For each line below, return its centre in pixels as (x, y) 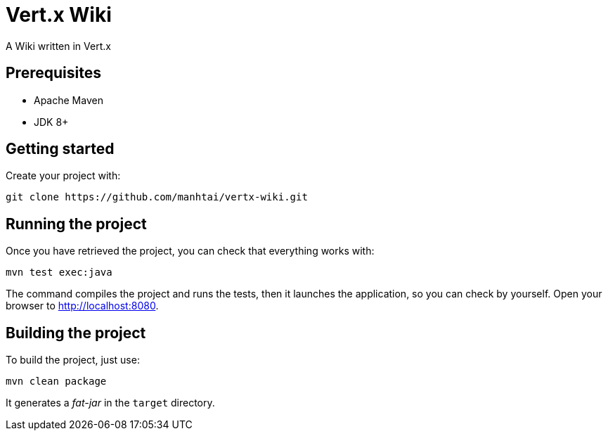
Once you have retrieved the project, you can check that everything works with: (190, 251)
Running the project (76, 224)
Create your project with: (63, 176)
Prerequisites (53, 73)
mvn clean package (56, 381)
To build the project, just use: (73, 360)
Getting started (60, 149)
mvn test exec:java (59, 272)
